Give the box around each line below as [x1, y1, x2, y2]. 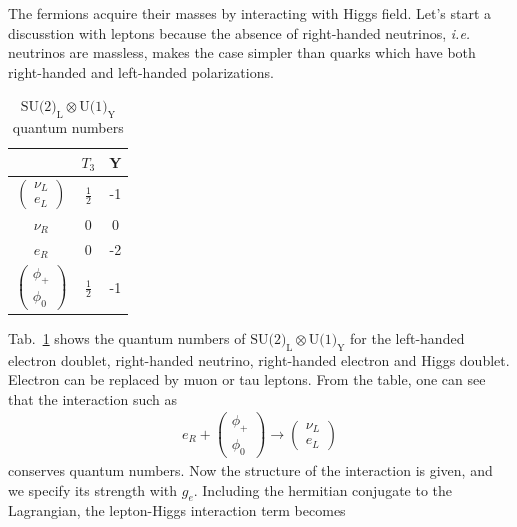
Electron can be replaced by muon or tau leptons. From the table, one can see [8, 369, 486, 390]
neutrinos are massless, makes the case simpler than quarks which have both [8, 42, 476, 63]
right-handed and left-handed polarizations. [8, 61, 274, 82]
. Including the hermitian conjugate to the [193, 479, 453, 500]
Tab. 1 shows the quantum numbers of [8, 327, 246, 348]
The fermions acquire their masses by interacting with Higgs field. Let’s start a [8, 3, 492, 23]
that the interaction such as [8, 388, 177, 409]
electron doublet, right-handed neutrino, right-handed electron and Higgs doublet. [8, 349, 510, 370]
